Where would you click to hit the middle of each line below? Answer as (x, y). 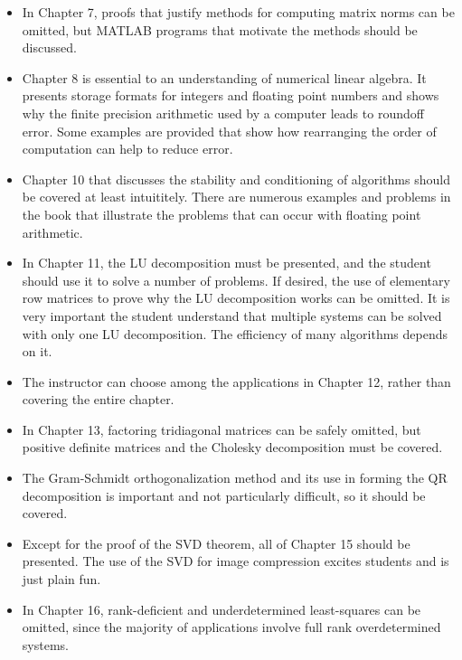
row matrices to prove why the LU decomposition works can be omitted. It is (236, 298)
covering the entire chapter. (98, 399)
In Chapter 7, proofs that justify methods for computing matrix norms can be (238, 12)
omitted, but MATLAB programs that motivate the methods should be (220, 29)
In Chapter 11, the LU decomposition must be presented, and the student (226, 263)
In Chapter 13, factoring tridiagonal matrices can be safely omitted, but (222, 429)
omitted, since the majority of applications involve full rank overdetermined (231, 627)
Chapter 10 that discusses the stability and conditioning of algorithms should (236, 179)
